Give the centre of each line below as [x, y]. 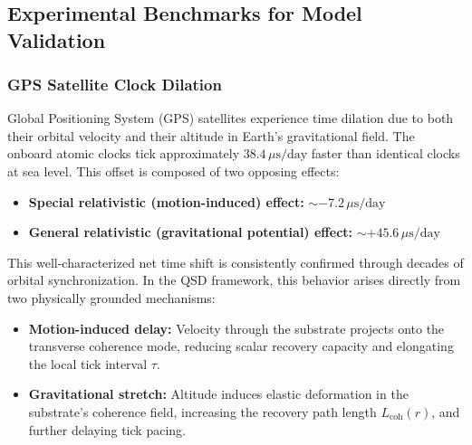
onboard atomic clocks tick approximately [124, 153]
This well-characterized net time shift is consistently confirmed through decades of [236, 262]
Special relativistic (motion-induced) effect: [166, 201]
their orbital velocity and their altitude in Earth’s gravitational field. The [211, 135]
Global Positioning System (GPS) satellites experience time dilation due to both [231, 118]
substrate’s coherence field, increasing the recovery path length [202, 411]
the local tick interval [88, 363]
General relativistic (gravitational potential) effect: [191, 232]
